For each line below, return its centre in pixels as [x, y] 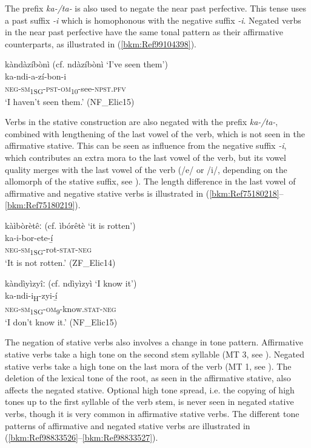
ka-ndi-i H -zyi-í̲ [31, 296]
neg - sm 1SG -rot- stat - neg [48, 250]
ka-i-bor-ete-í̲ [29, 237]
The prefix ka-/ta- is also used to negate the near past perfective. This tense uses [156, 8]
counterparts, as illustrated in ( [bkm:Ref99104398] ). [101, 43]
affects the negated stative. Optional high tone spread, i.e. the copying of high [150, 389]
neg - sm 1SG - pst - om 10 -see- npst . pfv [65, 89]
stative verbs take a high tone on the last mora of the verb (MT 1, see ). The [148, 366]
